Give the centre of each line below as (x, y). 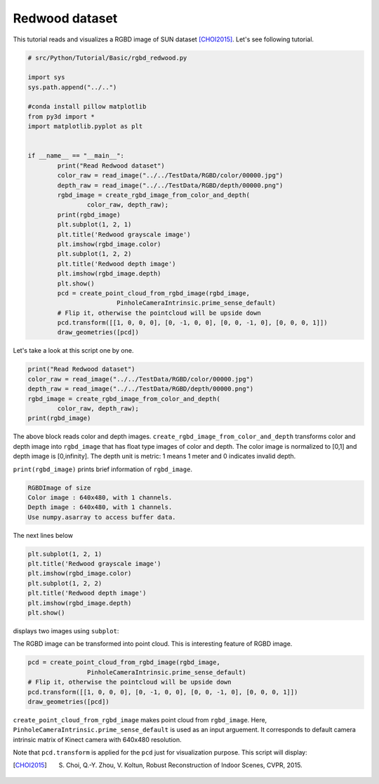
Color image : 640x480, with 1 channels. (100, 497)
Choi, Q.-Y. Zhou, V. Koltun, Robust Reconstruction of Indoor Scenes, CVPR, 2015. (184, 765)
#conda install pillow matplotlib (87, 107)
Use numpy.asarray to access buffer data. (102, 517)
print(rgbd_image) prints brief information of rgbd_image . (103, 469)
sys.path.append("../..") (72, 87)
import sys (46, 77)
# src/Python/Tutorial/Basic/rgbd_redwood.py (107, 58)
